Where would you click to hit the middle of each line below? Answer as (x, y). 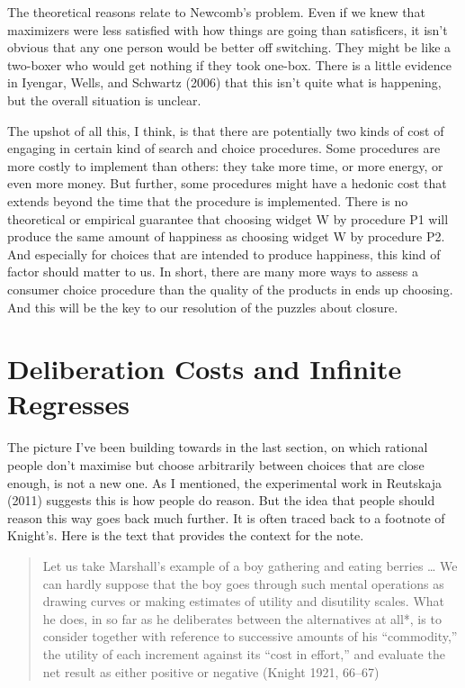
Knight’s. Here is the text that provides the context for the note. (186, 535)
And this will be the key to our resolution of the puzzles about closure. (203, 307)
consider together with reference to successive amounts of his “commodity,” (250, 636)
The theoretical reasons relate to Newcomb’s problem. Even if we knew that (216, 12)
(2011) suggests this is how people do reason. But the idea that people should (221, 500)
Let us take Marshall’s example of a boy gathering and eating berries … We (250, 565)
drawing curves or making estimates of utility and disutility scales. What (244, 601)
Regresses (68, 404)
